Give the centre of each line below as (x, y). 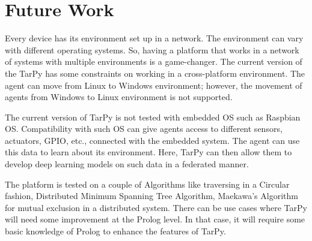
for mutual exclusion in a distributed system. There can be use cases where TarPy (156, 207)
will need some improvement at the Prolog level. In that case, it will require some (155, 219)
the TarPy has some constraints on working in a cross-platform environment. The (155, 73)
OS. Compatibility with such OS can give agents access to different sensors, (144, 129)
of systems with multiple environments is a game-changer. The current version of (154, 61)
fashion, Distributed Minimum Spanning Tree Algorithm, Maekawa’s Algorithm (151, 196)
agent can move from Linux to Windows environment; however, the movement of (154, 85)
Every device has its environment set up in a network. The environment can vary (154, 38)
